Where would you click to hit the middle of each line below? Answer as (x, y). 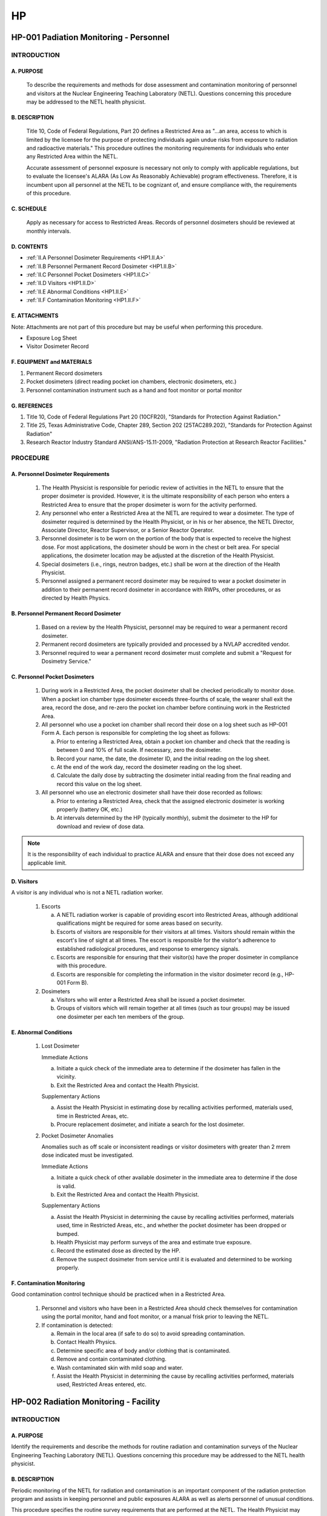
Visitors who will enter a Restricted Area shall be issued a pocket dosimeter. (151, 999)
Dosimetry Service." (67, 662)
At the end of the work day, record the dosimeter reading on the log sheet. (149, 766)
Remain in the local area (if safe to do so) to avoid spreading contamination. (151, 1333)
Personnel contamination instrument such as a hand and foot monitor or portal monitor (134, 390)
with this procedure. (82, 966)
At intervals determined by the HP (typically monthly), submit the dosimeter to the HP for (167, 818)
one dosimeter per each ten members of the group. (121, 1016)
